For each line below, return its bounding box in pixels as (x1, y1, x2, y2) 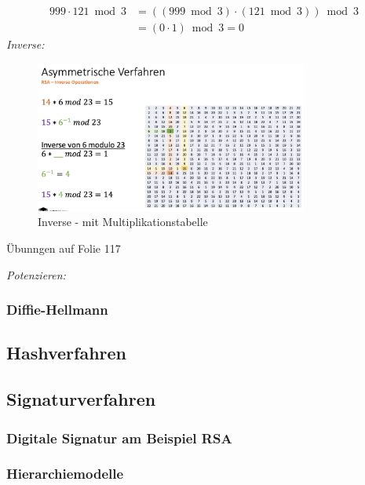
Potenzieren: (6, 266, 66, 283)
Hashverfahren (6, 341, 126, 365)
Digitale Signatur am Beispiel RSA (6, 428, 232, 447)
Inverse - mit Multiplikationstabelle (38, 213, 208, 230)
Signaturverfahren (6, 387, 156, 411)
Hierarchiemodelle (6, 464, 124, 483)
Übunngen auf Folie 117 (6, 239, 121, 256)
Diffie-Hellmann (6, 300, 108, 319)
